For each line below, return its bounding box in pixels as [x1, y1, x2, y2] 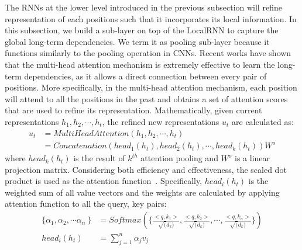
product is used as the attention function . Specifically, [5, 175, 203, 187]
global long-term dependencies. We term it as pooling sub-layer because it [5, 35, 270, 47]
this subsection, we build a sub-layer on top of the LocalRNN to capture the [5, 24, 279, 36]
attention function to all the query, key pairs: [5, 197, 167, 210]
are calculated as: [232, 115, 294, 127]
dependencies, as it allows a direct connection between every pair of [24, 70, 267, 82]
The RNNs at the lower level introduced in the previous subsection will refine [5, 1, 282, 13]
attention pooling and [140, 152, 218, 164]
